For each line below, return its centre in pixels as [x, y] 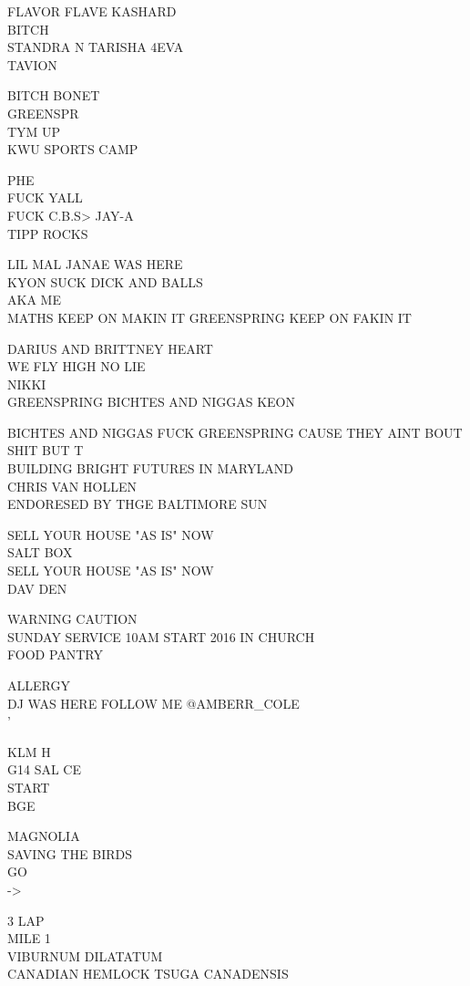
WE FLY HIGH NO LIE [77, 366]
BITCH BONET [54, 95]
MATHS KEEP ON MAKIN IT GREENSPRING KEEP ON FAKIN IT [209, 317]
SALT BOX [40, 552]
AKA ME [34, 300]
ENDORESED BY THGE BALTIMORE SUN [138, 504]
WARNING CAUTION [72, 619]
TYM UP [34, 131]
